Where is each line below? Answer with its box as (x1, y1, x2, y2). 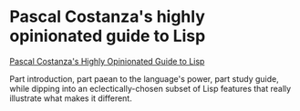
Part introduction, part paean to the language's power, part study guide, (9, 73, 280, 84)
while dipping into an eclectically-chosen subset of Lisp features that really (9, 83, 292, 94)
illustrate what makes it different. (9, 93, 132, 104)
